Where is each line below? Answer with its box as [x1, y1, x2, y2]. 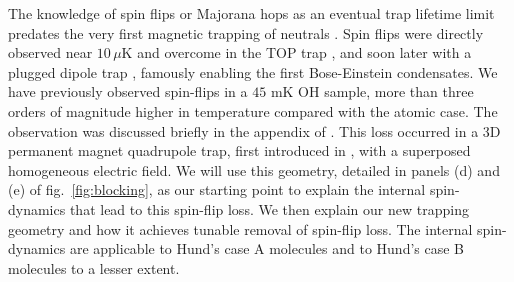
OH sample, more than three [298, 81, 474, 102]
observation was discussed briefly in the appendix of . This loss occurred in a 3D [8, 120, 501, 141]
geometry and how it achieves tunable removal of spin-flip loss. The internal [8, 218, 473, 239]
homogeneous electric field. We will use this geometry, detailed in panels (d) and [8, 159, 500, 180]
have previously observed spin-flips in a [8, 81, 248, 102]
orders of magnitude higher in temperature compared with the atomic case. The [8, 100, 498, 121]
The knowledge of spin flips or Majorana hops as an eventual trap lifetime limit [8, 3, 495, 23]
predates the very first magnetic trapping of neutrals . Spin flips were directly [8, 22, 484, 43]
